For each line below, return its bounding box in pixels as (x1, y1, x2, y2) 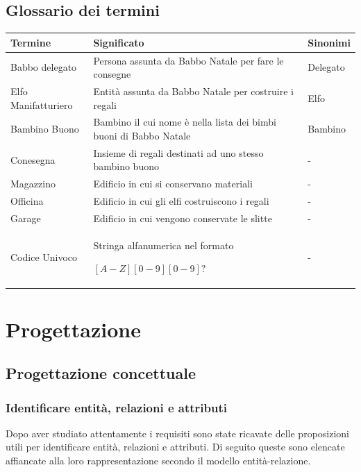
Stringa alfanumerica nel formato (93, 237, 234, 252)
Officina (10, 194, 44, 208)
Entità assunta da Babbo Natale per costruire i (93, 83, 294, 98)
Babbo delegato (10, 60, 77, 74)
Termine (10, 35, 51, 49)
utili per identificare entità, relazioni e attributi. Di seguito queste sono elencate (6, 439, 345, 454)
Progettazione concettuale (6, 362, 196, 384)
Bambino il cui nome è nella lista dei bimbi (93, 115, 276, 129)
